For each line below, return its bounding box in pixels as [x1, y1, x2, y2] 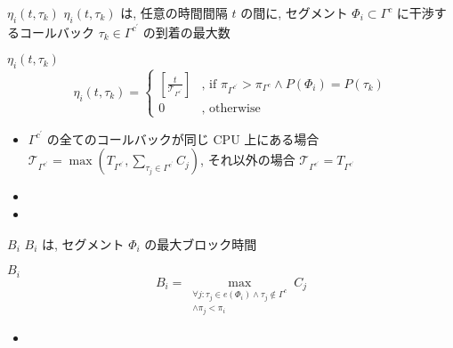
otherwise [209, 101, 261, 115]
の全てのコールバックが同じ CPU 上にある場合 [46, 129, 320, 148]
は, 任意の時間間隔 [120, 4, 228, 21]
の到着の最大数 [142, 22, 231, 41]
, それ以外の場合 [200, 150, 295, 169]
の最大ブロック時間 [144, 234, 257, 253]
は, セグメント [41, 234, 125, 253]
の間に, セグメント [240, 4, 348, 21]
